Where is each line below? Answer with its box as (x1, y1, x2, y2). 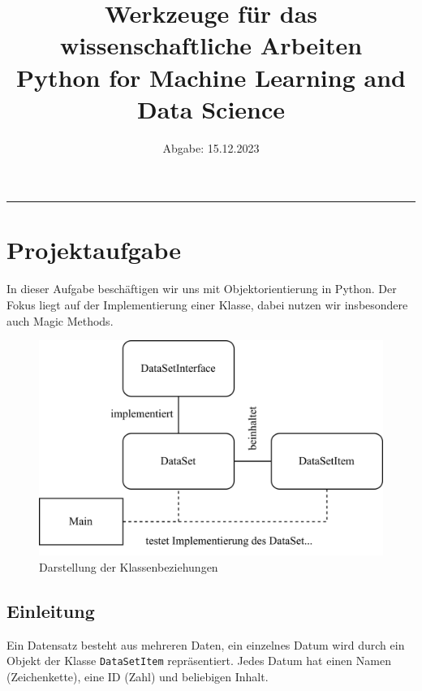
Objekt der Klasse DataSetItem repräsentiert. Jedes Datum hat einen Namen (6, 652, 391, 669)
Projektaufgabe (6, 233, 182, 266)
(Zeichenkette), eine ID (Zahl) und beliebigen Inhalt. (6, 667, 269, 685)
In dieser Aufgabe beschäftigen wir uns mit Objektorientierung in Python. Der (6, 280, 397, 297)
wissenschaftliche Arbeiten (59, 28, 363, 62)
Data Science (136, 92, 286, 125)
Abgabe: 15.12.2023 (162, 139, 260, 156)
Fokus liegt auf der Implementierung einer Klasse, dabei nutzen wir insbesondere (6, 296, 408, 313)
